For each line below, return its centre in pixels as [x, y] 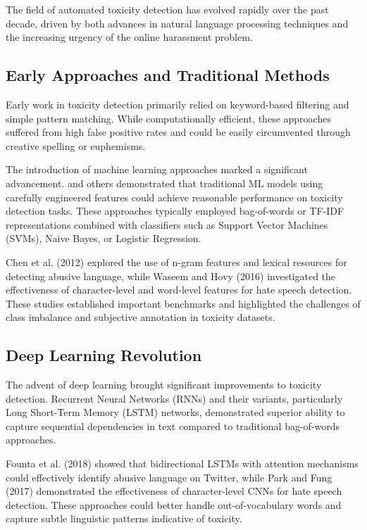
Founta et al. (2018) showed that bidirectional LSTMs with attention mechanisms [182, 463]
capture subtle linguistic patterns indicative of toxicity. [124, 518]
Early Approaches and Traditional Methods [168, 75]
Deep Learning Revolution [104, 355]
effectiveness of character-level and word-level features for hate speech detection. [179, 290]
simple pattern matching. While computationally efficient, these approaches [168, 118]
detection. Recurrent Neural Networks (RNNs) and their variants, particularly [174, 398]
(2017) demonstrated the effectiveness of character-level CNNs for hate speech [174, 491]
